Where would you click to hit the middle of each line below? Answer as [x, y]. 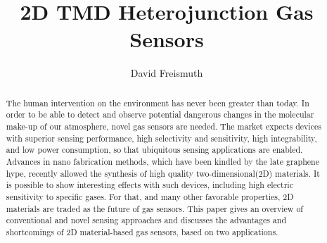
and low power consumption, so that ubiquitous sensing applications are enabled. [154, 150]
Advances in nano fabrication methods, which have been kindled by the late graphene [162, 161]
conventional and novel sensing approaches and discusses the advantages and [146, 220]
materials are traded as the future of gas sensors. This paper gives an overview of [154, 208]
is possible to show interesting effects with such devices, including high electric [149, 185]
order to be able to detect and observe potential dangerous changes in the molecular [160, 114]
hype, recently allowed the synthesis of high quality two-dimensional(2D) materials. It [163, 173]
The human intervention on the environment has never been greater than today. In [158, 102]
